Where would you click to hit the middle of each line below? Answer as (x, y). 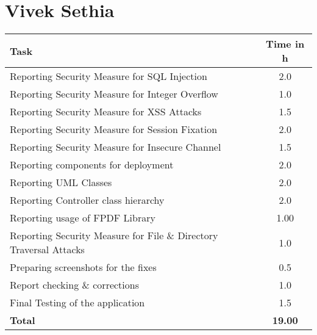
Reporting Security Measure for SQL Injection (109, 76)
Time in (285, 44)
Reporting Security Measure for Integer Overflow (114, 94)
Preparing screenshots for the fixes (83, 267)
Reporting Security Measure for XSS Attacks (106, 112)
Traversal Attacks (47, 250)
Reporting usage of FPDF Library (83, 218)
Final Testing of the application (77, 303)
